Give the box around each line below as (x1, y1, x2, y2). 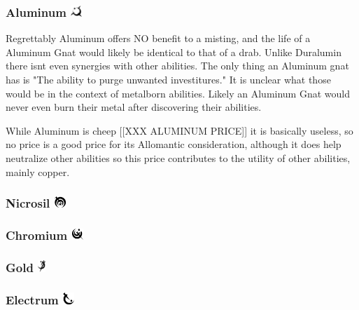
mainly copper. (6, 164, 70, 179)
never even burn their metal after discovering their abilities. (6, 100, 262, 114)
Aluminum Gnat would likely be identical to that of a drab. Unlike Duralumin (6, 44, 342, 59)
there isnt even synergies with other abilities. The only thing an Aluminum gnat (6, 58, 349, 73)
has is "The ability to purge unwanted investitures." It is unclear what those (6, 72, 331, 86)
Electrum (6, 290, 59, 308)
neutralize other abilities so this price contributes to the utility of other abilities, (6, 150, 351, 165)
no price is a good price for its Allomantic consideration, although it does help (6, 137, 342, 151)
